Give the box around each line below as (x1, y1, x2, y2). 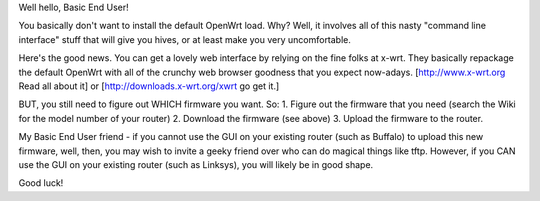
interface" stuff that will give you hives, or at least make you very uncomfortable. (18, 33, 352, 45)
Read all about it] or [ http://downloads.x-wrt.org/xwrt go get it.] (18, 80, 280, 92)
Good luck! (18, 177, 64, 189)
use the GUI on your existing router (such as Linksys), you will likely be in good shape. (18, 158, 374, 170)
